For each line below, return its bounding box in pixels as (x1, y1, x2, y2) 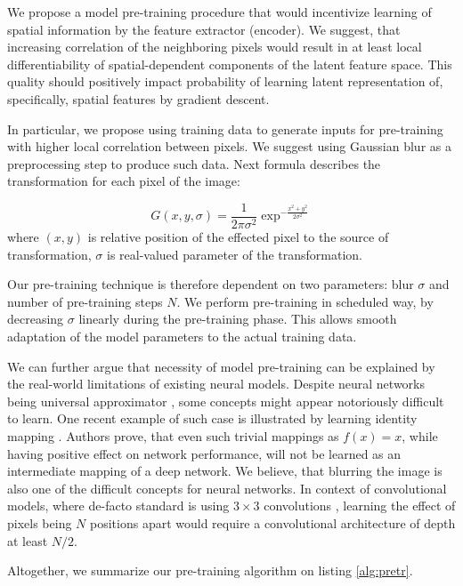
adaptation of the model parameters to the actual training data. (7, 326, 357, 345)
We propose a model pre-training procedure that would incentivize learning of (7, 3, 432, 20)
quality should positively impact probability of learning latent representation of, (7, 72, 443, 91)
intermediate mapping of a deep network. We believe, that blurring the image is (7, 462, 443, 480)
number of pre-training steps (7, 292, 163, 310)
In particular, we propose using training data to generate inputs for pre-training (7, 119, 443, 138)
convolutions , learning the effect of (264, 496, 456, 515)
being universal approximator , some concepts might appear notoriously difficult (7, 391, 444, 410)
